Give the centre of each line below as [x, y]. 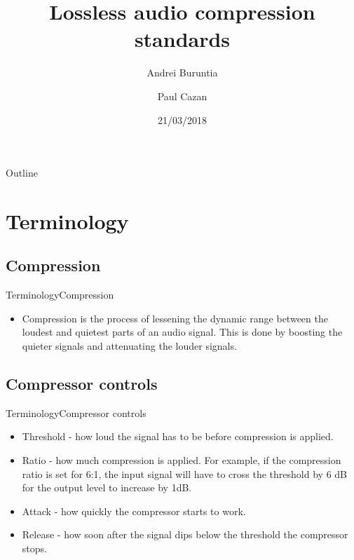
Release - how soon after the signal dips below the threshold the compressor [185, 534]
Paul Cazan [182, 96]
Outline [22, 173]
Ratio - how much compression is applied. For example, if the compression [182, 460]
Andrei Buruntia [182, 73]
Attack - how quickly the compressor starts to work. [134, 511]
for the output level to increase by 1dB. [107, 487]
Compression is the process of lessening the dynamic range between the [175, 318]
